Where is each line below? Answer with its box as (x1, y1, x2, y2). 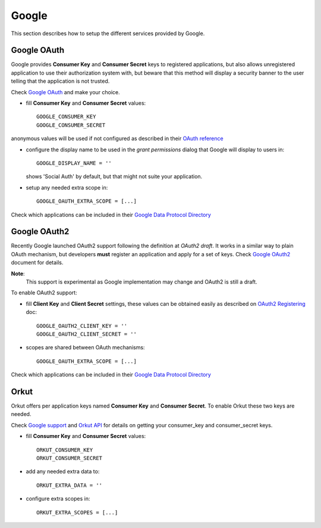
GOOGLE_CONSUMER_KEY (36, 113, 96, 120)
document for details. (11, 259, 64, 266)
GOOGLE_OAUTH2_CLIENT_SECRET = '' (36, 331, 137, 337)
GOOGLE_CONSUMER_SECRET (36, 122, 106, 128)
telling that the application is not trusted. (11, 77, 110, 85)
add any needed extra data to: (26, 468, 100, 475)
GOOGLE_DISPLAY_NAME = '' (36, 160, 112, 166)
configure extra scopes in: (26, 495, 90, 502)
